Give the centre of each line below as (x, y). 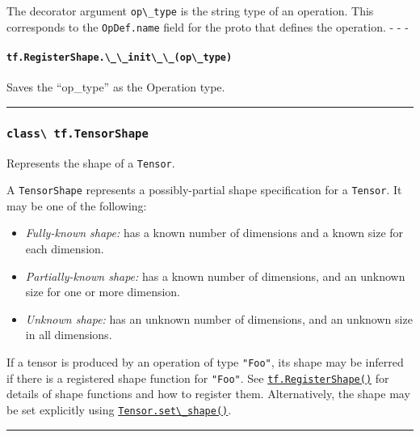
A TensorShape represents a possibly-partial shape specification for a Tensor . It (204, 190)
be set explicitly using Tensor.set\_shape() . (119, 409)
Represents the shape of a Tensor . (91, 162)
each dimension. (65, 249)
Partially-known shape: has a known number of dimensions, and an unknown (215, 276)
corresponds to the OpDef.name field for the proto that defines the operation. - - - (208, 26)
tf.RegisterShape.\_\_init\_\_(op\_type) (120, 57)
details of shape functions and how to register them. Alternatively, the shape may (208, 394)
